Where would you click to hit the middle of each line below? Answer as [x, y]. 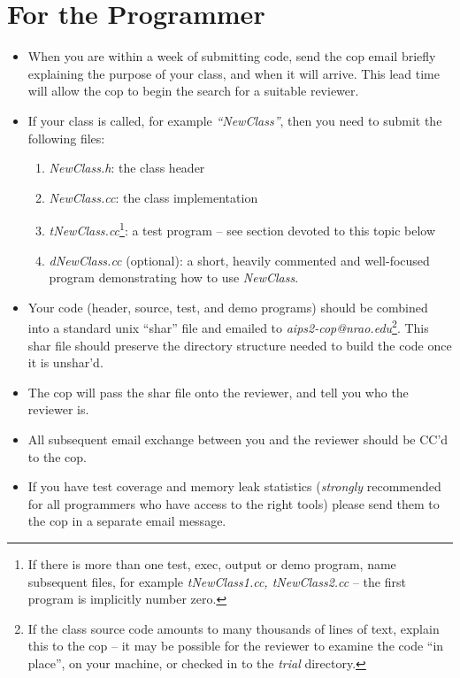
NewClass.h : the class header [127, 168]
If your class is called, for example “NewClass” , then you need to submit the [235, 120]
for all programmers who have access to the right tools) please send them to [234, 503]
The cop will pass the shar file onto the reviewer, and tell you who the [218, 392]
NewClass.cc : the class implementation [153, 197]
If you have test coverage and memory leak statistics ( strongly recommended [234, 486]
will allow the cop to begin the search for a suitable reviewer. [193, 91]
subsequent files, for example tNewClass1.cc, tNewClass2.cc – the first [217, 581]
